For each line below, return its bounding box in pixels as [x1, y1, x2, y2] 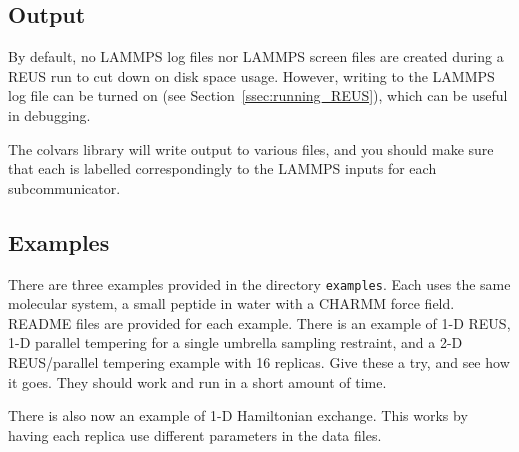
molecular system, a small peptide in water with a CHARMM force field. [8, 293, 455, 314]
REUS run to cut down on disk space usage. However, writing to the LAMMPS [8, 65, 495, 86]
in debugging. [8, 104, 91, 125]
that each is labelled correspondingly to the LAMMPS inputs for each [8, 158, 437, 179]
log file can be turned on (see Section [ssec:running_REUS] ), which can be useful [8, 85, 508, 106]
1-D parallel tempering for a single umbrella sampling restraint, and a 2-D [8, 332, 463, 353]
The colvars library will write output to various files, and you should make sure [8, 138, 494, 159]
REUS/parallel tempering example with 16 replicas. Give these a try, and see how [8, 352, 510, 372]
